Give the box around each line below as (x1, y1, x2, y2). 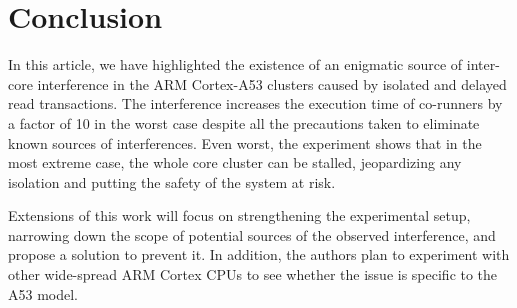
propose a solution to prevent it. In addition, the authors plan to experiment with (8, 244, 510, 265)
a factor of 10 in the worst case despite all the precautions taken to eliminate (8, 112, 480, 133)
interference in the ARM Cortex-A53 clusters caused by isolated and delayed (37, 73, 507, 94)
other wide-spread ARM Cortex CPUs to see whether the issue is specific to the (8, 264, 498, 285)
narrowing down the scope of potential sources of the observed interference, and (8, 224, 496, 245)
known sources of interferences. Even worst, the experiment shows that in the (8, 132, 482, 153)
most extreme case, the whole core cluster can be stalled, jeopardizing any (8, 152, 462, 173)
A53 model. (8, 283, 78, 304)
